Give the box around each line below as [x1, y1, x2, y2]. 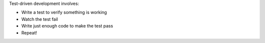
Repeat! [21, 29, 37, 36]
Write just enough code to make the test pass [21, 23, 113, 29]
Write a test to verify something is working [21, 10, 107, 15]
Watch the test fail [21, 16, 58, 22]
